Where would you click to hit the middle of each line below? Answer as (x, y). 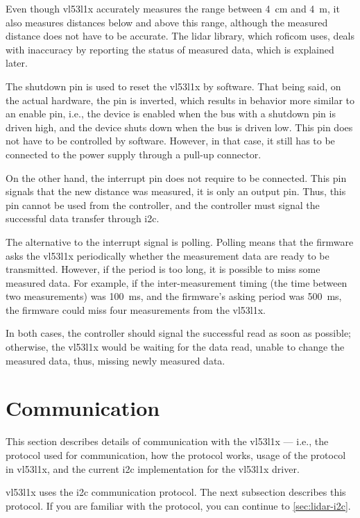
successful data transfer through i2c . (83, 218)
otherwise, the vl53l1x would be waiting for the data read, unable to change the (175, 347)
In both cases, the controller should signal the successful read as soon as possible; (179, 333)
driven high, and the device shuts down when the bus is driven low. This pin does (179, 127)
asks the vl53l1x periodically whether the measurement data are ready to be (168, 255)
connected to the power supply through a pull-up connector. (134, 154)
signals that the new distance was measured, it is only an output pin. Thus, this (176, 191)
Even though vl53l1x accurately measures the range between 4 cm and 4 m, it (173, 8)
